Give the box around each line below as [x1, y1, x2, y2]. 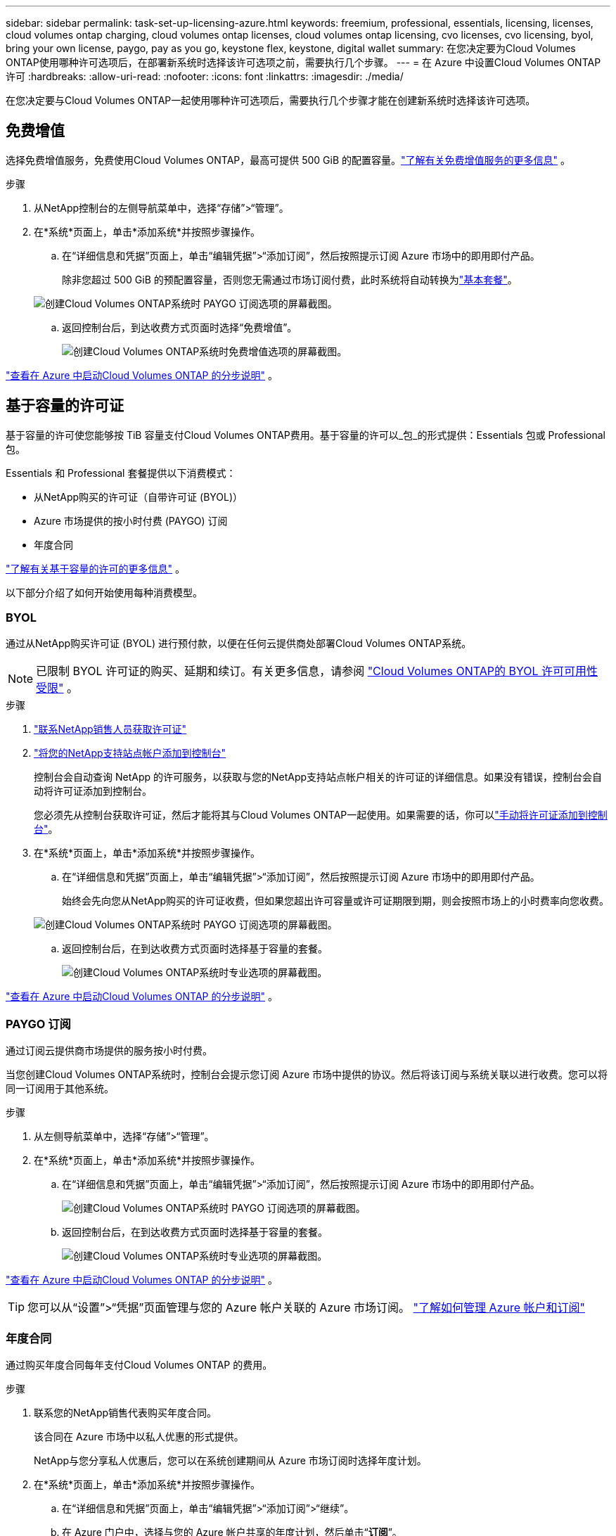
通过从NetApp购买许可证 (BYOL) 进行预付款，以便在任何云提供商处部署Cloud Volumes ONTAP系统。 [6, 637, 472, 650]
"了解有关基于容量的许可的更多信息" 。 [6, 562, 185, 575]
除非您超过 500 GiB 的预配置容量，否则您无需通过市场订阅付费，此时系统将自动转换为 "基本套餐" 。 [62, 273, 518, 286]
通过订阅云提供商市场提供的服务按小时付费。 [6, 1044, 212, 1057]
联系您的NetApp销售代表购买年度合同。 [34, 1406, 217, 1419]
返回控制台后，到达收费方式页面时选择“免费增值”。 [62, 321, 297, 333]
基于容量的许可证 [6, 397, 124, 415]
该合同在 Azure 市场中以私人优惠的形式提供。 [34, 1430, 244, 1442]
